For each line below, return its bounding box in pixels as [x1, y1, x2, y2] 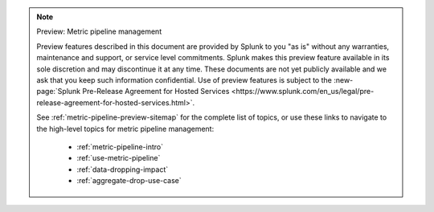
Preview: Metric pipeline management [36, 26, 162, 36]
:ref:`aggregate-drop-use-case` [76, 176, 182, 185]
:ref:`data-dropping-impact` [76, 165, 169, 174]
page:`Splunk [36, 87, 81, 96]
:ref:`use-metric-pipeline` [76, 153, 161, 163]
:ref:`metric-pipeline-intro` [76, 141, 164, 152]
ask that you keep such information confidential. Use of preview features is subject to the [36, 75, 333, 84]
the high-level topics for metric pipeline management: [36, 124, 215, 133]
